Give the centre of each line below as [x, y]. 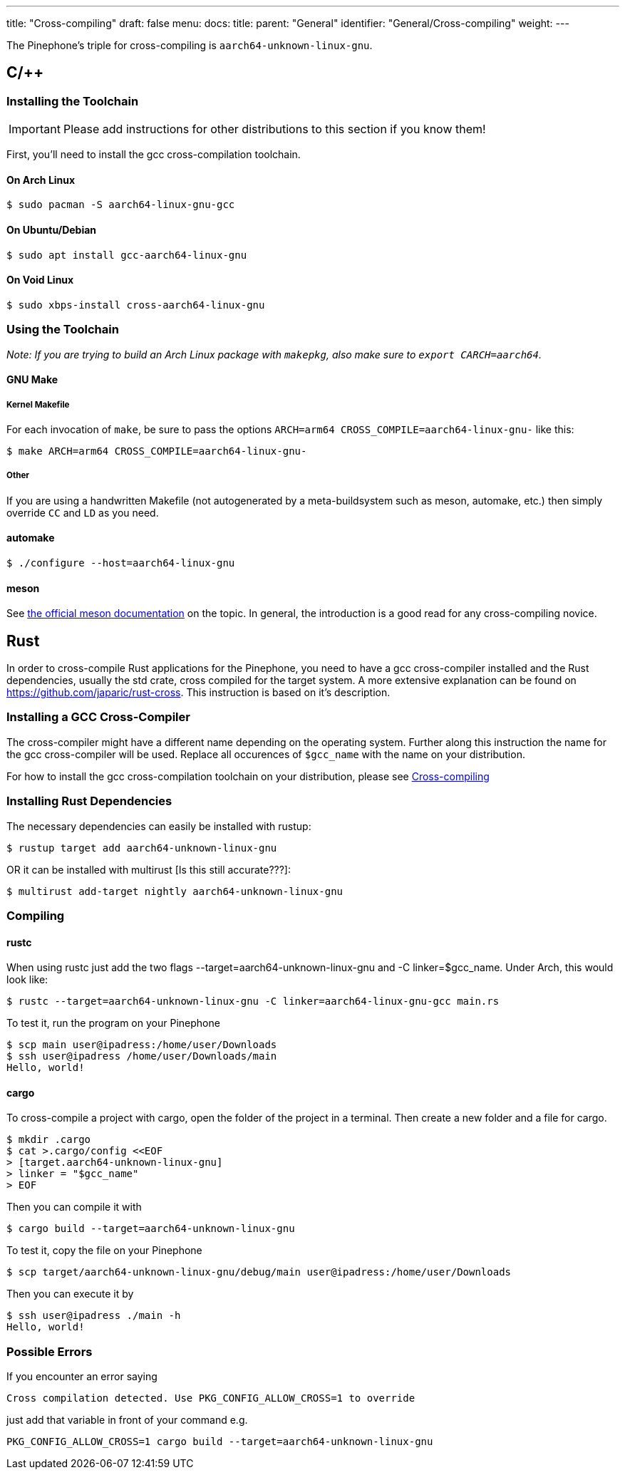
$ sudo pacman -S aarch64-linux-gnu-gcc [121, 205]
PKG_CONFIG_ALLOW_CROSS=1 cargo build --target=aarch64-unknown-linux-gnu [220, 1442]
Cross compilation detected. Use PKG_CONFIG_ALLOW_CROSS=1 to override [211, 1398]
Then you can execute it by [70, 1294]
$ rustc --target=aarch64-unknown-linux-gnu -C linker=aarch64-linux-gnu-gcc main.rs [253, 1002]
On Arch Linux [41, 180]
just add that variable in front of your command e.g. [127, 1420]
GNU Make [32, 380]
